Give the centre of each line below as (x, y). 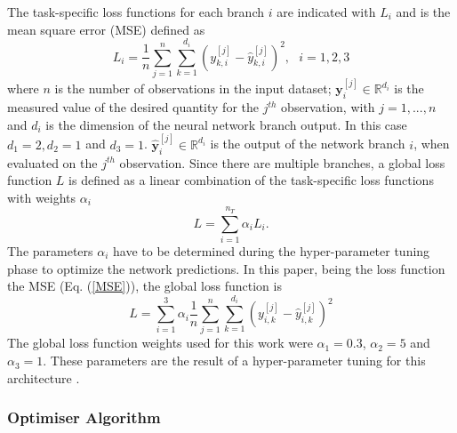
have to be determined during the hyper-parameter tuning (272, 250)
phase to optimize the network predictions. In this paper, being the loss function (226, 268)
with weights (42, 197)
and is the (423, 12)
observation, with (328, 107)
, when (432, 144)
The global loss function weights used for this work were (160, 343)
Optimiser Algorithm (84, 417)
